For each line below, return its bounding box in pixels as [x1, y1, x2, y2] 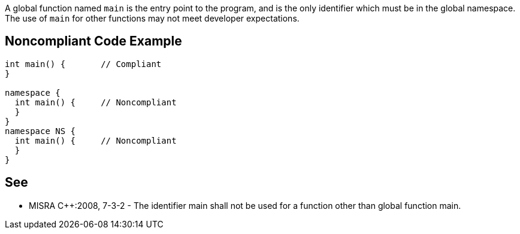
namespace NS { [5, 126, 76, 136]
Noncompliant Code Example [5, 34, 182, 49]
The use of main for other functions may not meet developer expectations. [5, 13, 300, 23]
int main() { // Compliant [5, 59, 162, 69]
